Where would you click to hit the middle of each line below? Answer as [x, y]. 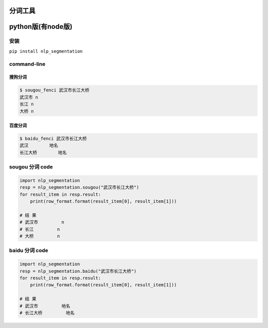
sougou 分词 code [31, 167]
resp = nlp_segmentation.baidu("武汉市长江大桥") [78, 271]
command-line [27, 64]
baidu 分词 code [29, 250]
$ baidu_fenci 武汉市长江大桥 [53, 139]
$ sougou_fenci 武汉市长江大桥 [55, 90]
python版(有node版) [41, 27]
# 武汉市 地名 [45, 306]
